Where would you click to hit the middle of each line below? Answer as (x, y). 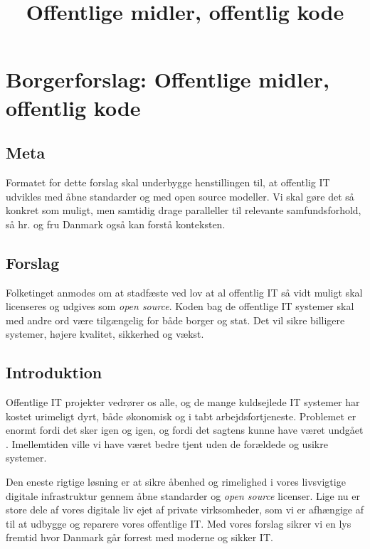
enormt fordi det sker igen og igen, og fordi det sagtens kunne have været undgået (185, 430)
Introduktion (54, 372)
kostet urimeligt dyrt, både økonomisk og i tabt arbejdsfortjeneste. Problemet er (181, 416)
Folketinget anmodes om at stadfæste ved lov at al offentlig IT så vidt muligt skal (184, 292)
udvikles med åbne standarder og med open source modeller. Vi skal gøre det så (180, 196)
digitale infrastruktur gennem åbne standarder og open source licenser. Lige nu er (183, 495)
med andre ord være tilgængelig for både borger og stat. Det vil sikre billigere (175, 320)
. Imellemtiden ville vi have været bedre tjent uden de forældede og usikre (167, 443)
